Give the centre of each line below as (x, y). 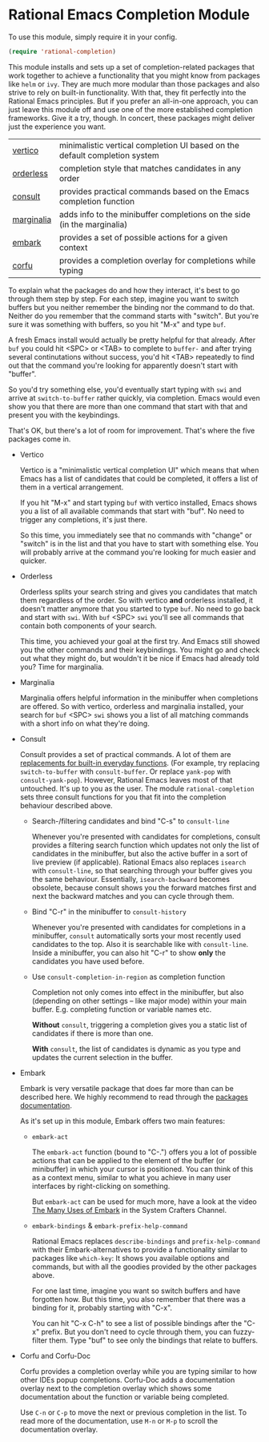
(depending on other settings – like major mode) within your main (139, 1001)
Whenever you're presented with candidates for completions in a (139, 927)
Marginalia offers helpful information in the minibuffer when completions (139, 698)
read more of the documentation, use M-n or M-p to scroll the (119, 1420)
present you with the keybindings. (64, 415)
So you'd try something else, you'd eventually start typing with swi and (125, 389)
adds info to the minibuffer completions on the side (155, 214)
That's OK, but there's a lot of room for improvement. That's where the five (132, 430)
